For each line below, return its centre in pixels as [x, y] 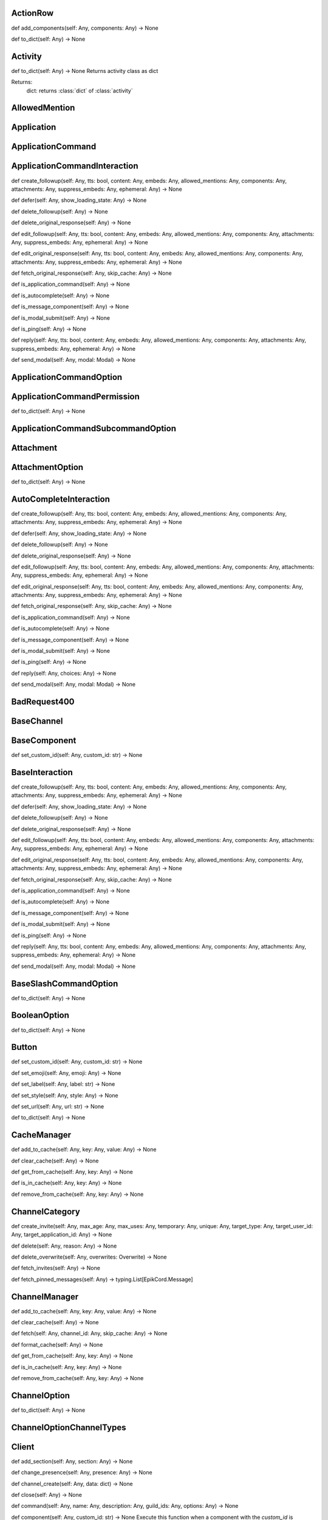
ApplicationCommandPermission [75, 397]
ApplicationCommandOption [67, 377]
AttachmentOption [47, 467]
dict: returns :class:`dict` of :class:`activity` [80, 91]
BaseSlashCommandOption [65, 983]
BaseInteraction [42, 772]
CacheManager [41, 1135]
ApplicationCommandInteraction [75, 166]
